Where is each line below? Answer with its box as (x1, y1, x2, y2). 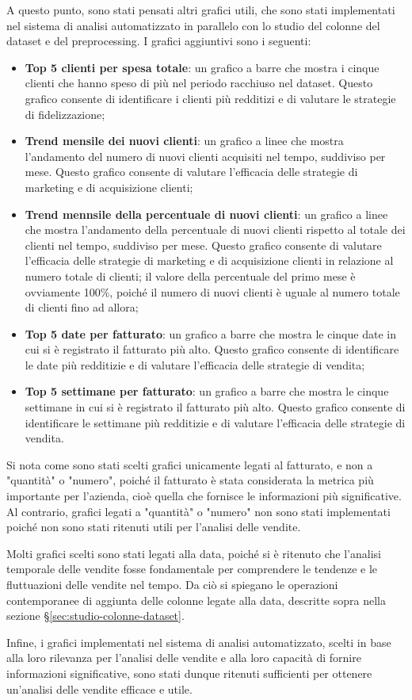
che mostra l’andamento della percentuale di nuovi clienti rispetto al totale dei (25, 221, 406, 238)
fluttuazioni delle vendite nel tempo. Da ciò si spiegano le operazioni (6, 576, 338, 592)
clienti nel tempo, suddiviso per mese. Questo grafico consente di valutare (25, 236, 382, 253)
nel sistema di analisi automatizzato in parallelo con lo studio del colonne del (6, 17, 380, 33)
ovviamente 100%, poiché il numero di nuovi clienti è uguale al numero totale (25, 283, 400, 300)
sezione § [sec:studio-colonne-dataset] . (6, 607, 185, 624)
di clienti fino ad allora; (25, 299, 139, 316)
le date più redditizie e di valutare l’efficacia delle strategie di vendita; (25, 356, 365, 373)
